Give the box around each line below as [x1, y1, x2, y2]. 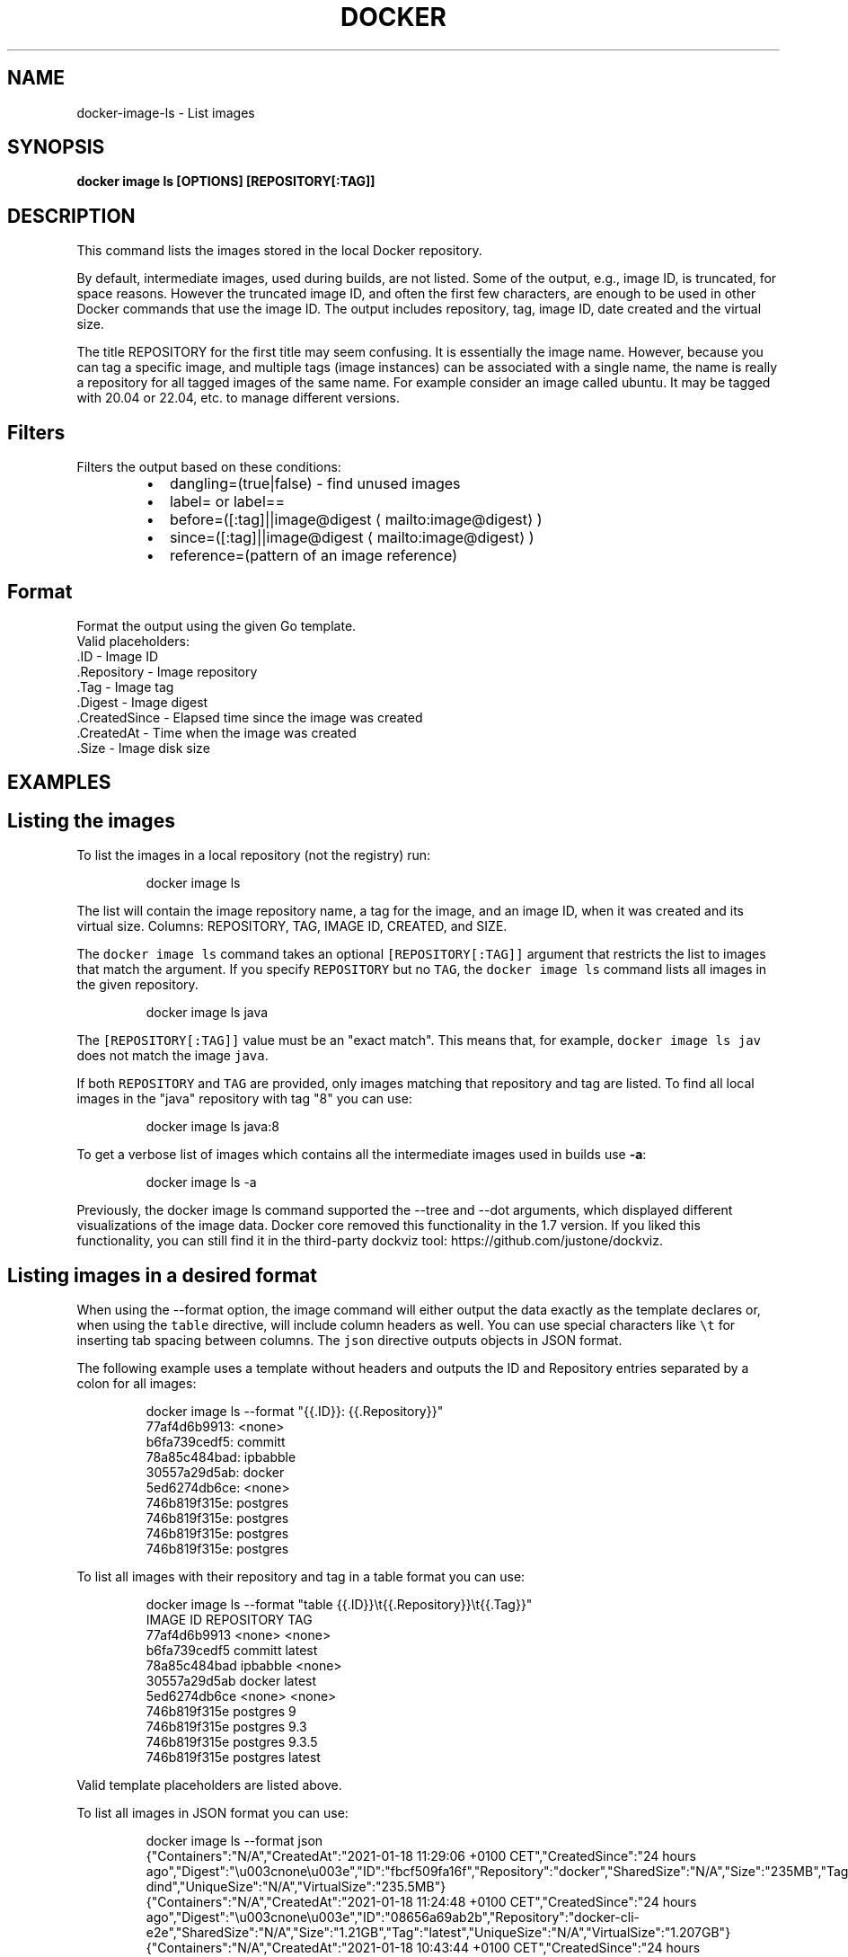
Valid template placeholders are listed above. [76, 1777, 342, 1793]
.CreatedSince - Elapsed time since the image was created [76, 709, 423, 725]
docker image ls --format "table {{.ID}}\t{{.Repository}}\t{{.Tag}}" [146, 1597, 533, 1613]
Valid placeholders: [76, 633, 190, 649]
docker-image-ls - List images [76, 104, 255, 120]
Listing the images [7, 809, 175, 832]
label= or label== [169, 492, 285, 511]
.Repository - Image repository [76, 663, 258, 679]
